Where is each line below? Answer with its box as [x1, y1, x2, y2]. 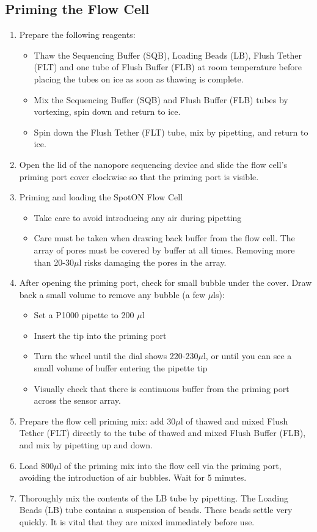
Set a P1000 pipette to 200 [34, 308, 134, 321]
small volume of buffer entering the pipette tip [34, 362, 208, 374]
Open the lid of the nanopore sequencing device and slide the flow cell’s [19, 158, 287, 170]
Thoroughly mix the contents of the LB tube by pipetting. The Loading [19, 491, 288, 504]
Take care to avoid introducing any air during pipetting [34, 211, 242, 224]
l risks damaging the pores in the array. [79, 255, 227, 268]
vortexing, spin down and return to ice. [34, 105, 181, 118]
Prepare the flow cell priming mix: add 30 [19, 414, 176, 427]
